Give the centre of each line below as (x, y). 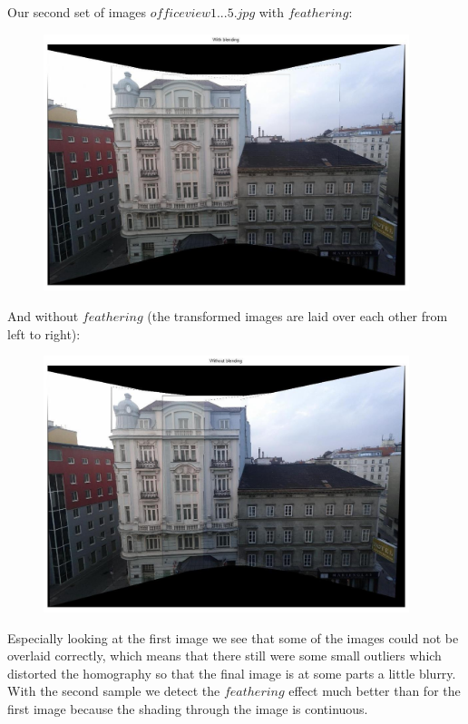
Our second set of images (77, 12)
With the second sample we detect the (114, 691)
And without (43, 316)
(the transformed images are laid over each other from (297, 316)
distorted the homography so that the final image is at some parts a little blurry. (232, 673)
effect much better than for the (375, 691)
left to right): (44, 333)
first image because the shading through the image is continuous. (188, 708)
